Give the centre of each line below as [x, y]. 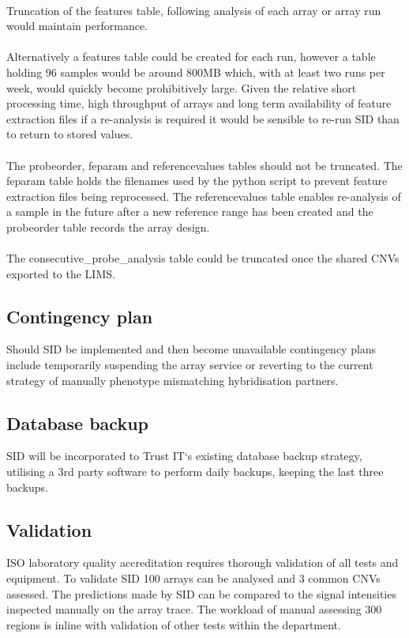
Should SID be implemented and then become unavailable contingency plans [191, 349]
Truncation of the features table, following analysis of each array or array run [194, 10]
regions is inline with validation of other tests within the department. [174, 624]
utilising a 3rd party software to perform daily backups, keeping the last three [195, 472]
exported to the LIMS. [61, 273]
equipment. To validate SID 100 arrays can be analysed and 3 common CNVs [193, 578]
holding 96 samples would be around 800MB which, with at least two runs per [196, 72]
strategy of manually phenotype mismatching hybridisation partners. [173, 380]
